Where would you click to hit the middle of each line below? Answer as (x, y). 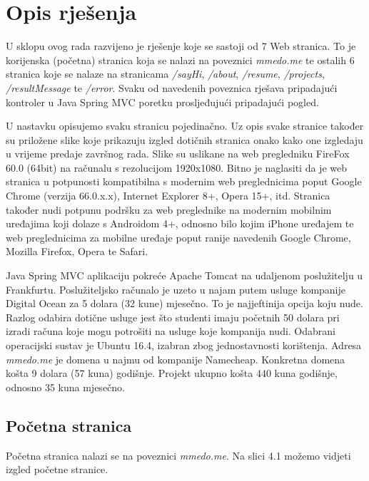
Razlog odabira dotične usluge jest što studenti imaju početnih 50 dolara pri (173, 317)
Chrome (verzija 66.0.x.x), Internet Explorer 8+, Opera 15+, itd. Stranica (168, 196)
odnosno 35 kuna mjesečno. (65, 387)
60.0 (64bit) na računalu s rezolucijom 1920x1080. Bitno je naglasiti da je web (176, 167)
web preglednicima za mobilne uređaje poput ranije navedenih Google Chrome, (178, 237)
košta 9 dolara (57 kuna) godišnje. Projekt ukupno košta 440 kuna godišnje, (172, 373)
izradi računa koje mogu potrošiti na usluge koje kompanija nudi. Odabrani (171, 331)
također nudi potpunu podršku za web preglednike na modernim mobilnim (169, 209)
